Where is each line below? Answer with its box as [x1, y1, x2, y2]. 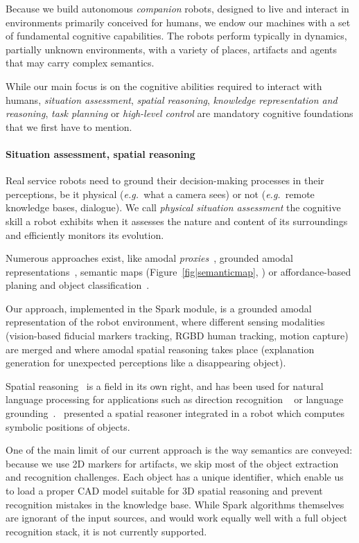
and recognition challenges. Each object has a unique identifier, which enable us [6, 470, 344, 484]
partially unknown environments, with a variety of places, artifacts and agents [6, 42, 338, 56]
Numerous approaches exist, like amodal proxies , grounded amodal [6, 251, 294, 265]
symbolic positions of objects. [6, 419, 130, 434]
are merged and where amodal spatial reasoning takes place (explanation [6, 341, 315, 356]
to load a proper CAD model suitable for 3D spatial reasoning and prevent [6, 483, 323, 498]
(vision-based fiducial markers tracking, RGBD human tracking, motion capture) [6, 328, 349, 343]
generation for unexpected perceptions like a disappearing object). [6, 355, 286, 370]
